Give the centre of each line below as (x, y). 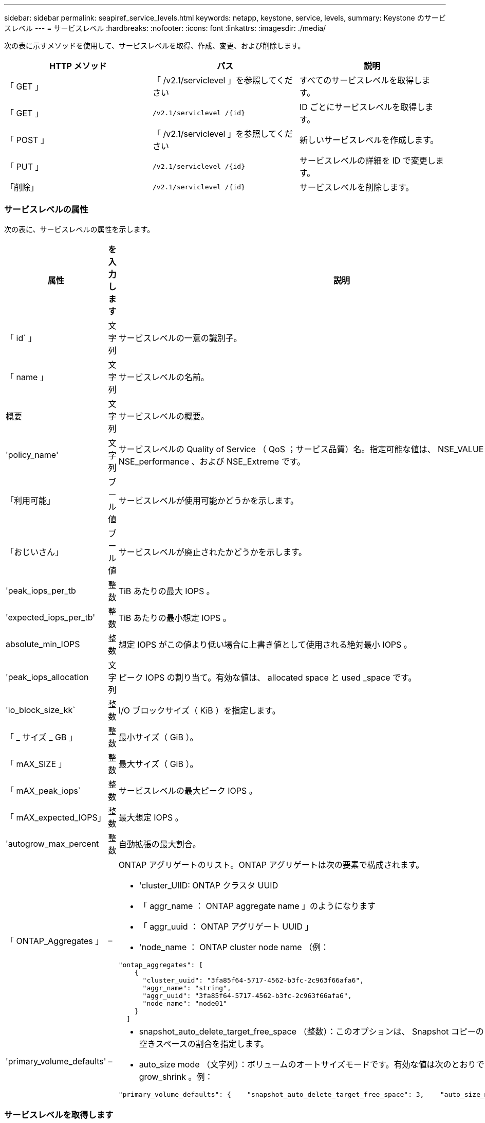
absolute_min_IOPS (43, 644)
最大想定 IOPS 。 (151, 817)
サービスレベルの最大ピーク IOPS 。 (188, 790)
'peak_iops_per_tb (41, 590)
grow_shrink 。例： (176, 1076)
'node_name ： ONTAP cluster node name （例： (234, 947)
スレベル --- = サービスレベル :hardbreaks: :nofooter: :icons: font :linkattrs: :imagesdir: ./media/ (165, 28)
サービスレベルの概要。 (164, 416)
